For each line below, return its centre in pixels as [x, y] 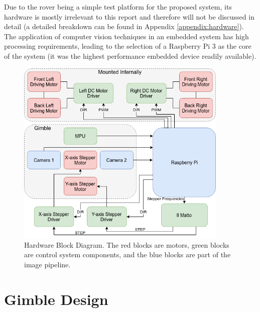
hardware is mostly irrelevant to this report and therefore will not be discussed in [129, 16]
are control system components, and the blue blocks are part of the [127, 254]
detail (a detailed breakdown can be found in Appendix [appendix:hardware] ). [124, 26]
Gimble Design [56, 299]
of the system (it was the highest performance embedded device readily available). [130, 56]
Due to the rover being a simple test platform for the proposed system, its [118, 7]
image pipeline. [47, 264]
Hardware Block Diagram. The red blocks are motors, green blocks [127, 244]
